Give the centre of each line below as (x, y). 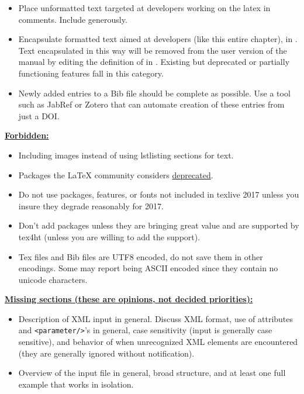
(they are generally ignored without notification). (106, 353)
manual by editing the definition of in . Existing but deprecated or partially (154, 62)
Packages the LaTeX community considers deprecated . (116, 174)
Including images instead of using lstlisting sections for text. (126, 155)
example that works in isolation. (76, 384)
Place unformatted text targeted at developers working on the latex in (144, 8)
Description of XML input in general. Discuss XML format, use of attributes (156, 318)
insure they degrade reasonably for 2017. (91, 205)
